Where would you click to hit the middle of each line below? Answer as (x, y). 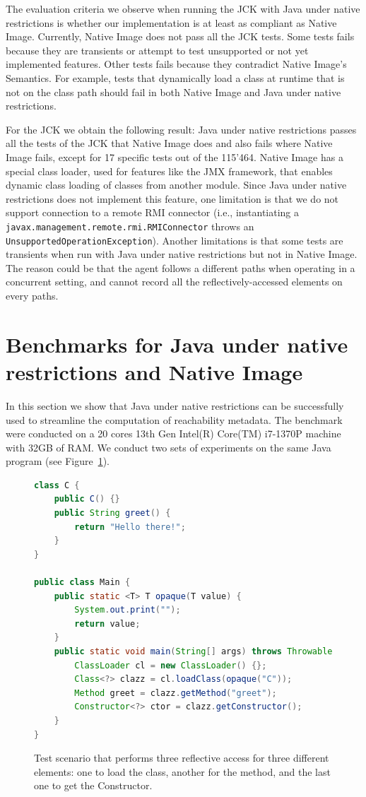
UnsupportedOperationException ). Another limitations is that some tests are (175, 240)
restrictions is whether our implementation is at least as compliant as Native (171, 22)
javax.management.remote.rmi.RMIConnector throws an (130, 226)
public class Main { (82, 583)
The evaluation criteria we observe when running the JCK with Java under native (183, 8)
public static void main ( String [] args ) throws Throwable (193, 651)
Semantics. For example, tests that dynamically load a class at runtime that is (175, 77)
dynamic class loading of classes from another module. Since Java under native (176, 185)
